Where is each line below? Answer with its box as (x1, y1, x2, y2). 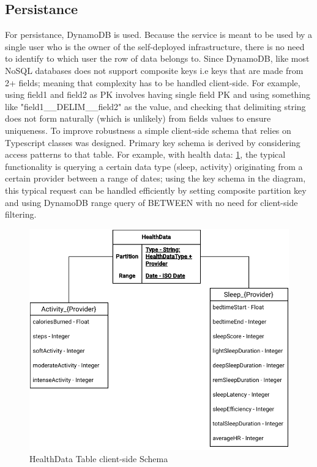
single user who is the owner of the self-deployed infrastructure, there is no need (5, 40, 305, 53)
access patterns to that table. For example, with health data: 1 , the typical (5, 148, 286, 161)
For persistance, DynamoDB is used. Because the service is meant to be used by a (5, 28, 313, 41)
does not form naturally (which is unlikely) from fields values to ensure (5, 112, 271, 125)
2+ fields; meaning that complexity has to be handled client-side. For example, (5, 76, 300, 89)
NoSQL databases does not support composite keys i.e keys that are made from (5, 64, 304, 76)
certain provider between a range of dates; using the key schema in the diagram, (5, 172, 306, 185)
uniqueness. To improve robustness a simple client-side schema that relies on (5, 123, 291, 136)
